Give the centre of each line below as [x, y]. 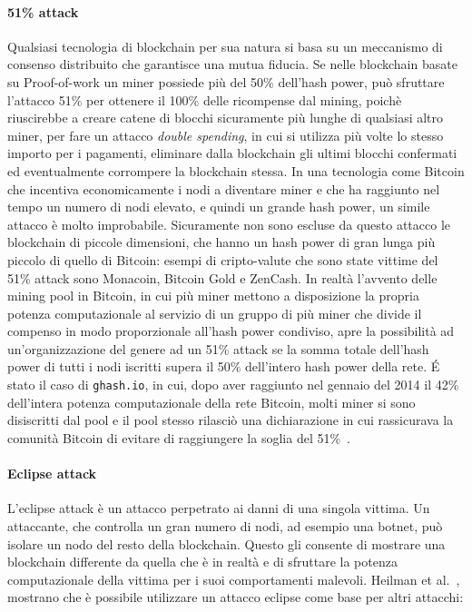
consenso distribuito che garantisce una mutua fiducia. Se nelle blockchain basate [232, 64]
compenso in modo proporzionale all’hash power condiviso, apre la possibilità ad [231, 331]
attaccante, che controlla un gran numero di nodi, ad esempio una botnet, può [225, 525]
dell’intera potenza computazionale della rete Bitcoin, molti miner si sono [211, 402]
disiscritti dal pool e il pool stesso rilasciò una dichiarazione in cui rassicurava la [231, 420]
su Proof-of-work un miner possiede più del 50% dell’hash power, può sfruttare [226, 81]
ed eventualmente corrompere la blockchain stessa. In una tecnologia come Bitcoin [236, 170]
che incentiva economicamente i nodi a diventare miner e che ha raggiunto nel [224, 188]
